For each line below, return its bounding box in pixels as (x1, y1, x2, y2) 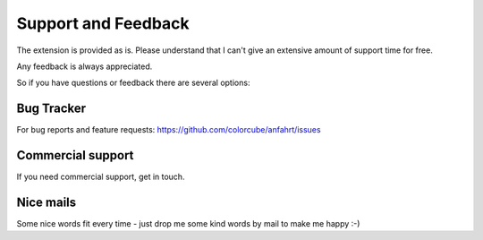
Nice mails (16, 194, 77, 210)
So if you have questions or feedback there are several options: (16, 77, 250, 89)
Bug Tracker (16, 101, 87, 116)
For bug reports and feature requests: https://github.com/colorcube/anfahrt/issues (16, 124, 321, 135)
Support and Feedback (16, 13, 190, 33)
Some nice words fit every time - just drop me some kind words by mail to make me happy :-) (16, 219, 360, 229)
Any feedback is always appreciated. (16, 61, 153, 72)
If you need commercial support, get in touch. (16, 171, 185, 183)
